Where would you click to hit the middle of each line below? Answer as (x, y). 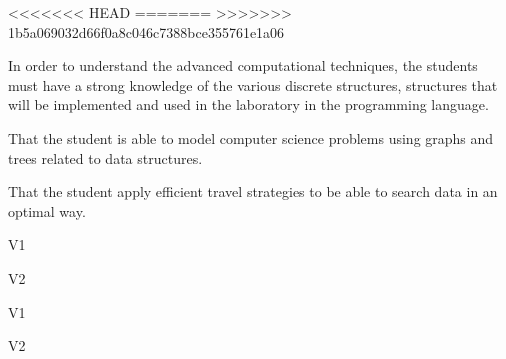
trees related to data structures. (105, 157)
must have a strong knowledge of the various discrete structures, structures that (253, 84)
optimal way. (47, 210)
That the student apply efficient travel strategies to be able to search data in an (253, 191)
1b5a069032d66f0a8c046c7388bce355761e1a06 (146, 31)
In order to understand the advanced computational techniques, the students (243, 65)
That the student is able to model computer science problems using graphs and (251, 137)
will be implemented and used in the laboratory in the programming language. (248, 104)
